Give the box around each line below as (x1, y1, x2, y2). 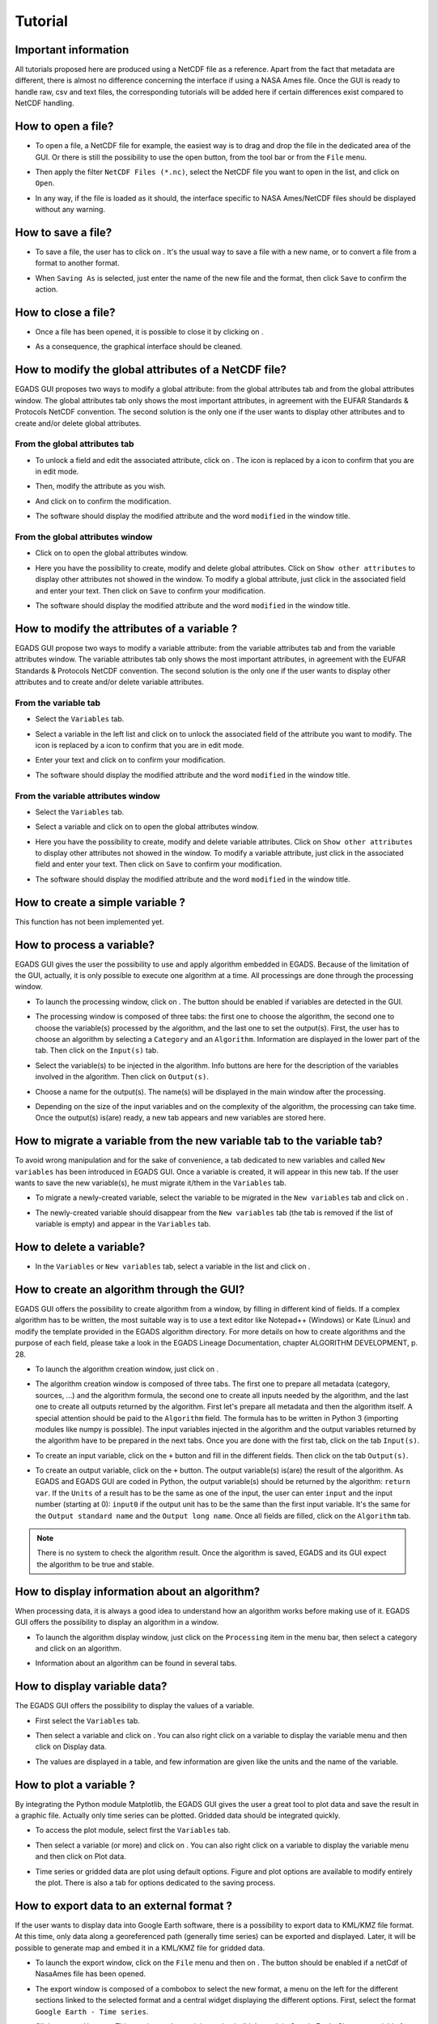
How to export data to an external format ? (15, 1899, 232, 1912)
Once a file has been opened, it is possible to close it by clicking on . (35, 327, 264, 337)
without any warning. (35, 205, 105, 215)
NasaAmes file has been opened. (35, 1969, 146, 1979)
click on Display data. (35, 1741, 107, 1752)
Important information (15, 43, 129, 57)
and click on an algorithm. (35, 1643, 121, 1653)
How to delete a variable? (15, 1240, 146, 1254)
